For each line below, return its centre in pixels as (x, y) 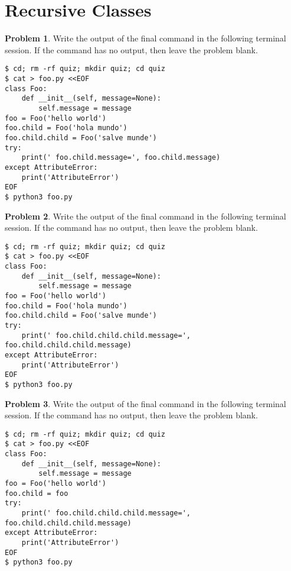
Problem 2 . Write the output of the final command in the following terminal (145, 216)
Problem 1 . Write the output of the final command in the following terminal (145, 38)
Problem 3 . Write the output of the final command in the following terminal (145, 403)
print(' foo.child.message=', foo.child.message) (121, 158)
